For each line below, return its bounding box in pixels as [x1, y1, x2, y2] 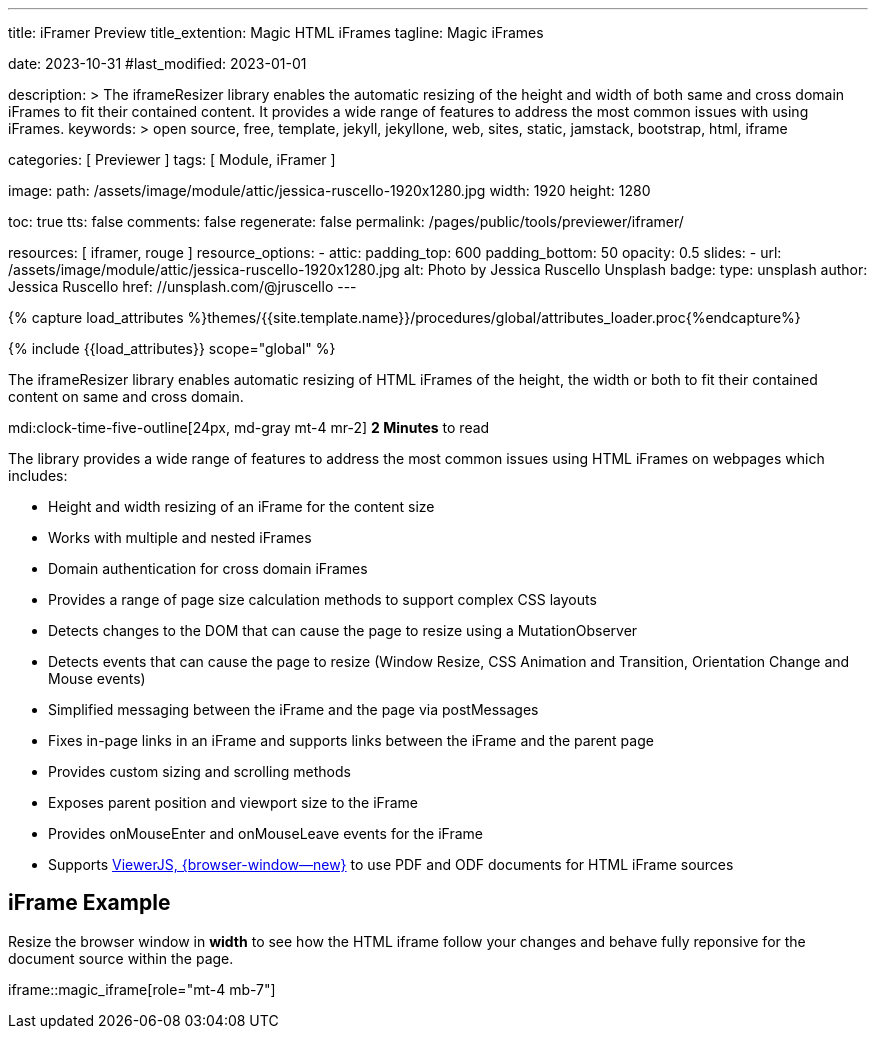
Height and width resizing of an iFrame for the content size [48, 498, 435, 515]
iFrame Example [8, 890, 171, 916]
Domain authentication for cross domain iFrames [48, 560, 368, 577]
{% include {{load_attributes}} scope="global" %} [8, 340, 336, 357]
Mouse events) [48, 670, 146, 687]
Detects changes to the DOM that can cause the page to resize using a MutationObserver [48, 622, 638, 639]
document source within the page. [8, 949, 234, 967]
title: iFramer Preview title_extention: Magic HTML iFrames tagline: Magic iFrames [8, 24, 544, 41]
